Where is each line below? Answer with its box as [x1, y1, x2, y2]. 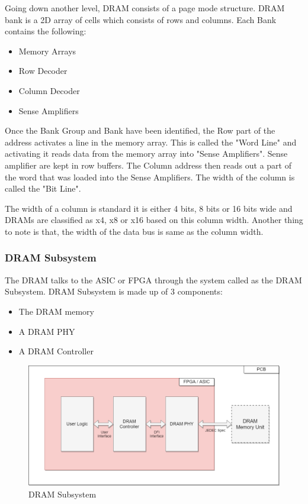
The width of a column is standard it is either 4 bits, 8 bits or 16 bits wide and [5, 202, 293, 214]
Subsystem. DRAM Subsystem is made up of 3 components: [5, 285, 223, 298]
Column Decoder [18, 84, 80, 96]
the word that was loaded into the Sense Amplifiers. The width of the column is [5, 170, 295, 183]
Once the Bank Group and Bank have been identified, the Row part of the [5, 124, 275, 137]
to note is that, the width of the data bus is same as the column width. [5, 225, 264, 237]
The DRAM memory [18, 305, 94, 317]
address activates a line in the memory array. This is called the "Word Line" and [5, 135, 297, 148]
